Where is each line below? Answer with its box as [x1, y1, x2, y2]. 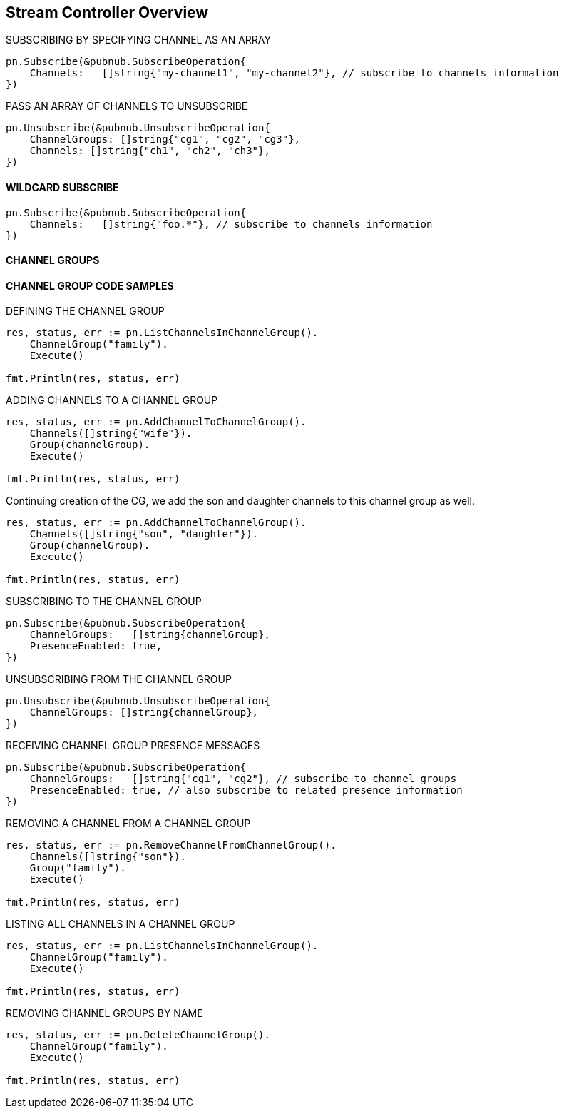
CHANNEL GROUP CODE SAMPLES [6, 279, 174, 292]
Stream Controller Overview [6, 4, 209, 21]
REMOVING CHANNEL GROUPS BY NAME [6, 1007, 203, 1020]
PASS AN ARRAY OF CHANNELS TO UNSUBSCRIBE [6, 100, 248, 113]
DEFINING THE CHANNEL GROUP [6, 305, 165, 318]
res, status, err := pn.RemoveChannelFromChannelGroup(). [6, 839, 337, 851]
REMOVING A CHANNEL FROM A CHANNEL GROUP [6, 817, 251, 830]
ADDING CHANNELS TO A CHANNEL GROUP [6, 394, 218, 407]
